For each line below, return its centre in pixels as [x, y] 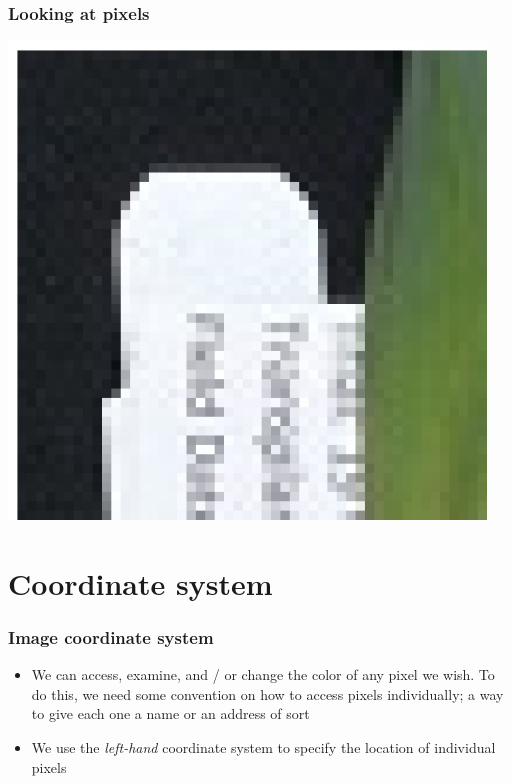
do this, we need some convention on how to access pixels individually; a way [267, 693]
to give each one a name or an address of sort [170, 713]
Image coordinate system [111, 636]
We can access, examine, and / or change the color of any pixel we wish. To [263, 674]
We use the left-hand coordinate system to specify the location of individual [263, 746]
